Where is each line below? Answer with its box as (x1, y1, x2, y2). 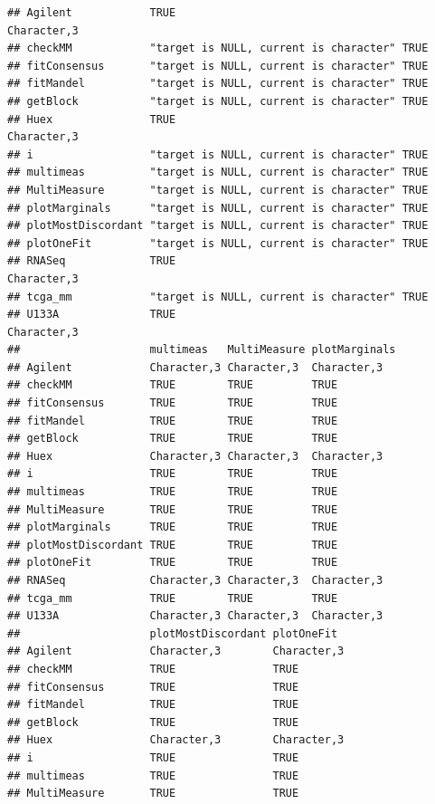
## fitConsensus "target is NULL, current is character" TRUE (7, 59, 429, 72)
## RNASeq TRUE (7, 254, 176, 268)
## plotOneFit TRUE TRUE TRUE (7, 556, 338, 569)
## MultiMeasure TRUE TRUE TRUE (7, 502, 338, 516)
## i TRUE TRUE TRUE (7, 467, 338, 481)
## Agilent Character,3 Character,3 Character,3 (7, 360, 383, 374)
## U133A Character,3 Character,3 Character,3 (7, 609, 383, 623)
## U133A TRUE (7, 308, 176, 321)
